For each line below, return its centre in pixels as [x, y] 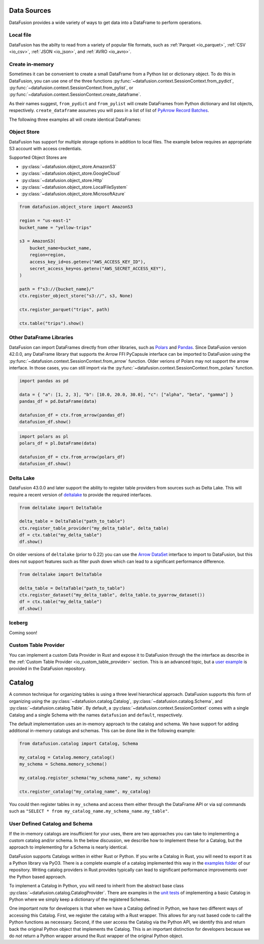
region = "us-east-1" [45, 221]
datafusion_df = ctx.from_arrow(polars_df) [72, 457]
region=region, [48, 255]
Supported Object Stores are [38, 158]
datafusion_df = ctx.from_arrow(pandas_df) [72, 415]
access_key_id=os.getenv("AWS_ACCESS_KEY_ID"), [88, 262]
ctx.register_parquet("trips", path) [65, 310]
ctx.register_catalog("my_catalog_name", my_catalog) [85, 792]
